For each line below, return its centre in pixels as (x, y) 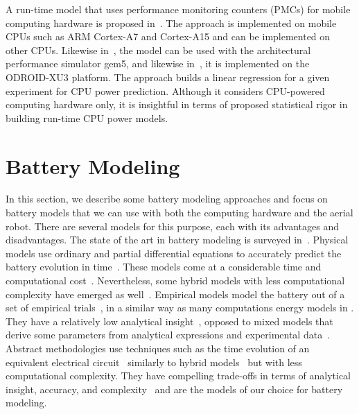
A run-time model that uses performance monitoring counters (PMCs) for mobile (178, 9)
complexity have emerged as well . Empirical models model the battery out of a (175, 294)
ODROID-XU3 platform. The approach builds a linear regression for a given (168, 77)
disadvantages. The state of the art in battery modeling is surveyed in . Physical (177, 240)
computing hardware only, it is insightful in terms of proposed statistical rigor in (177, 104)
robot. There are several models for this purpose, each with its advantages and (172, 226)
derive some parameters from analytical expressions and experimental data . (168, 335)
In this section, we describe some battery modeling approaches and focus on (167, 199)
